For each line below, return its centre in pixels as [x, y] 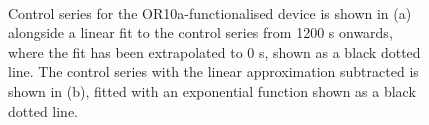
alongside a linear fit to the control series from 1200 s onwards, [200, 32]
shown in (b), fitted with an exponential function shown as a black [212, 90]
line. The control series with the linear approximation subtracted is [213, 71]
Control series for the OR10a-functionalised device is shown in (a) [210, 12]
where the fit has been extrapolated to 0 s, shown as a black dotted [214, 51]
